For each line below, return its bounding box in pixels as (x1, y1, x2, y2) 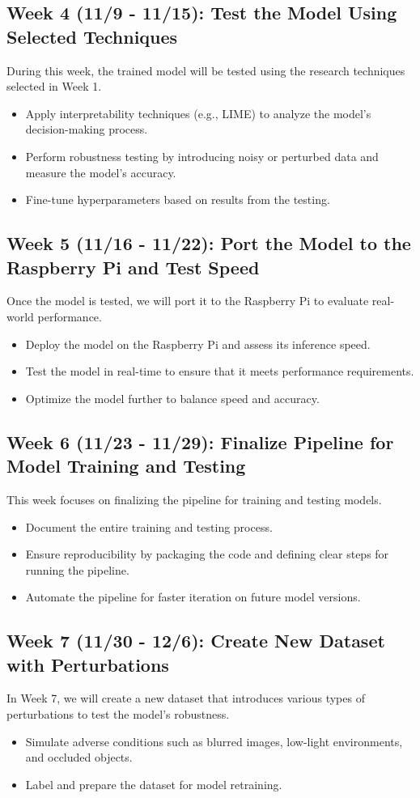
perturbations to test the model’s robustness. (6, 706, 230, 723)
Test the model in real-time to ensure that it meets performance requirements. (25, 363, 414, 380)
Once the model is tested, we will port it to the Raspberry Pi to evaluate (6, 292, 369, 309)
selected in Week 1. (6, 78, 102, 95)
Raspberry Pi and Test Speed (6, 254, 260, 279)
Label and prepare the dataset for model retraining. (25, 775, 282, 792)
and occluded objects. (25, 749, 133, 766)
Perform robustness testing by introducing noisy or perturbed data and (25, 147, 379, 164)
